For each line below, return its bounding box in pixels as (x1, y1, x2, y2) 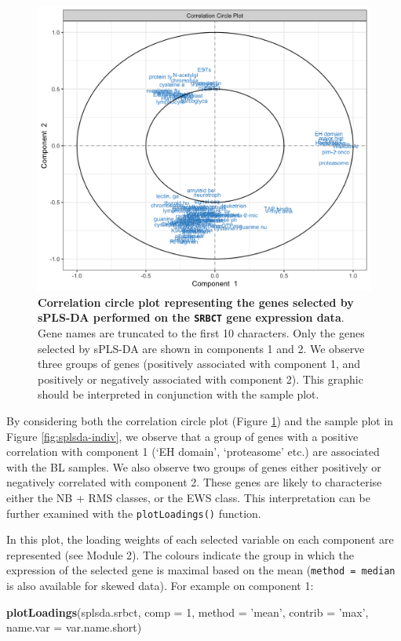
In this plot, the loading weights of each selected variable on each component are (6, 531, 394, 548)
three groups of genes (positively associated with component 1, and (38, 355, 361, 372)
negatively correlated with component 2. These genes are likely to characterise (6, 474, 382, 490)
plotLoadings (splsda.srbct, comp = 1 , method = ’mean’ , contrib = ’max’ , (6, 603, 369, 620)
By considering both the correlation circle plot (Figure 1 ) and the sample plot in (6, 412, 394, 428)
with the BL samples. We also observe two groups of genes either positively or (6, 458, 381, 475)
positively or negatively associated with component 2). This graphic (38, 370, 363, 387)
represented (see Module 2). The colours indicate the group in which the (6, 546, 354, 563)
